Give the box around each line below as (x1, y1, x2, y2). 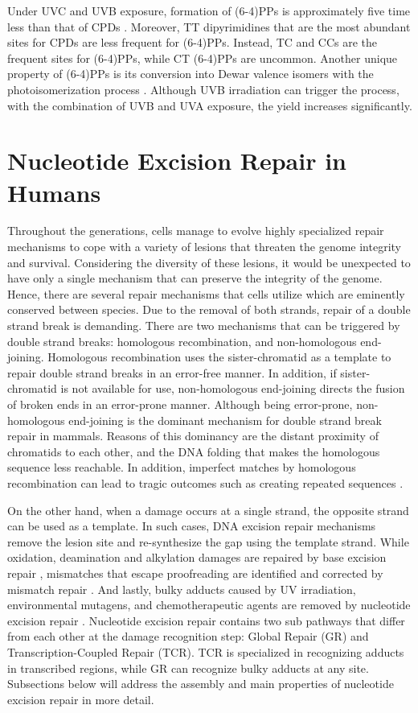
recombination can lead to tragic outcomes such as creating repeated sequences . (7, 474, 404, 491)
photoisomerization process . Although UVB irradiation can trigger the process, (7, 80, 400, 97)
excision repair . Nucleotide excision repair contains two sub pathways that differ (7, 612, 405, 629)
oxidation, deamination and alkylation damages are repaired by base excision (7, 549, 387, 566)
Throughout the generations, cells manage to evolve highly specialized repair (7, 222, 384, 239)
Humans (7, 175, 101, 208)
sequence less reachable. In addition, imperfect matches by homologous (7, 459, 356, 476)
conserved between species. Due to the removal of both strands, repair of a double (7, 301, 411, 318)
